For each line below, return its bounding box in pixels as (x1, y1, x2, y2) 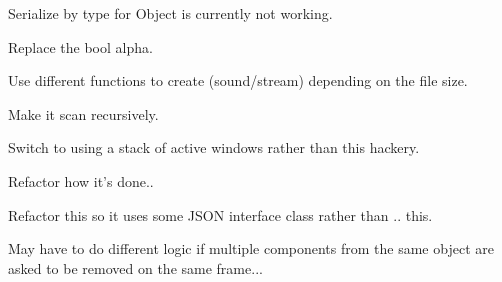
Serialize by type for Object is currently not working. (8, 3, 333, 23)
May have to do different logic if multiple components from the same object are (8, 238, 494, 259)
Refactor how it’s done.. (8, 170, 154, 191)
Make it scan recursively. (8, 103, 159, 124)
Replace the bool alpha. (8, 36, 153, 57)
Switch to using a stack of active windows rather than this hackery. (8, 137, 420, 158)
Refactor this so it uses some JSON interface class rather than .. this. (8, 204, 433, 225)
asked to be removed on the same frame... (8, 257, 263, 278)
